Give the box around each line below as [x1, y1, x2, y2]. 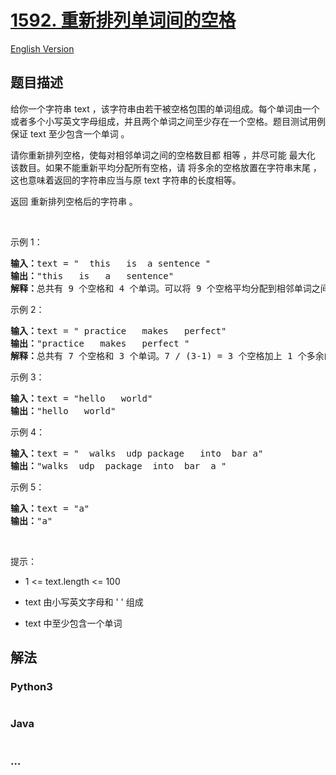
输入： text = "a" [10, 502, 90, 514]
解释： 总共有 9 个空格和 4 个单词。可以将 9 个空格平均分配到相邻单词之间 [10, 282, 330, 294]
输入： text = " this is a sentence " [10, 257, 212, 269]
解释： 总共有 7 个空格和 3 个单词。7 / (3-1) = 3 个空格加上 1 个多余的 [10, 350, 333, 361]
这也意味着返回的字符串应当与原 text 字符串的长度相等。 [10, 174, 242, 186]
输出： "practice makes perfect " [10, 337, 190, 349]
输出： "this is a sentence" [10, 270, 175, 281]
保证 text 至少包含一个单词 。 [10, 127, 130, 140]
